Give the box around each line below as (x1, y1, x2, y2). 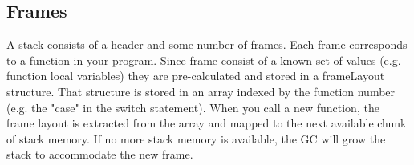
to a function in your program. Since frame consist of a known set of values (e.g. (6, 51, 401, 68)
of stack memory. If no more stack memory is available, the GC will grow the (6, 130, 386, 147)
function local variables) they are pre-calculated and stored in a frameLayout (6, 67, 385, 84)
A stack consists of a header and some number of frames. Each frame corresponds (6, 36, 408, 53)
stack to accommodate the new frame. (6, 146, 193, 163)
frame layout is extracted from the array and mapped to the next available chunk (6, 115, 407, 131)
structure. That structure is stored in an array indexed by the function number (6, 82, 396, 99)
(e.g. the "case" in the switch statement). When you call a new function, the (6, 99, 379, 115)
